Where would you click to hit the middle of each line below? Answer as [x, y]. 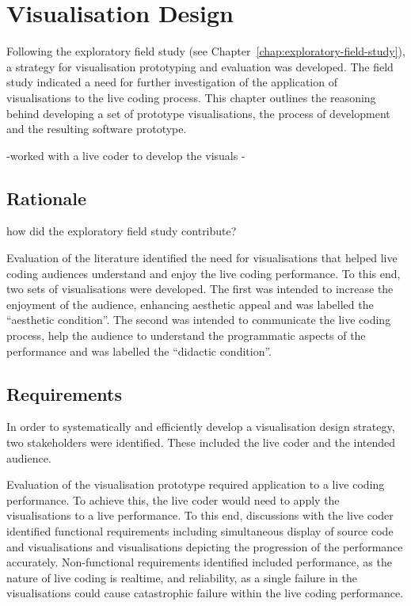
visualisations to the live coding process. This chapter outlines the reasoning [191, 97]
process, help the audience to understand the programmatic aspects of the [186, 335]
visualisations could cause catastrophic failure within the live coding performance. [205, 593]
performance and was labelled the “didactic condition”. [139, 351]
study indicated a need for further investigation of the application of [172, 82]
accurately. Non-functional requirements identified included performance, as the [199, 562]
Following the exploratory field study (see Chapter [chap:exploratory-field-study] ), [206, 51]
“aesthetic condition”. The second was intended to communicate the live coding [199, 320]
